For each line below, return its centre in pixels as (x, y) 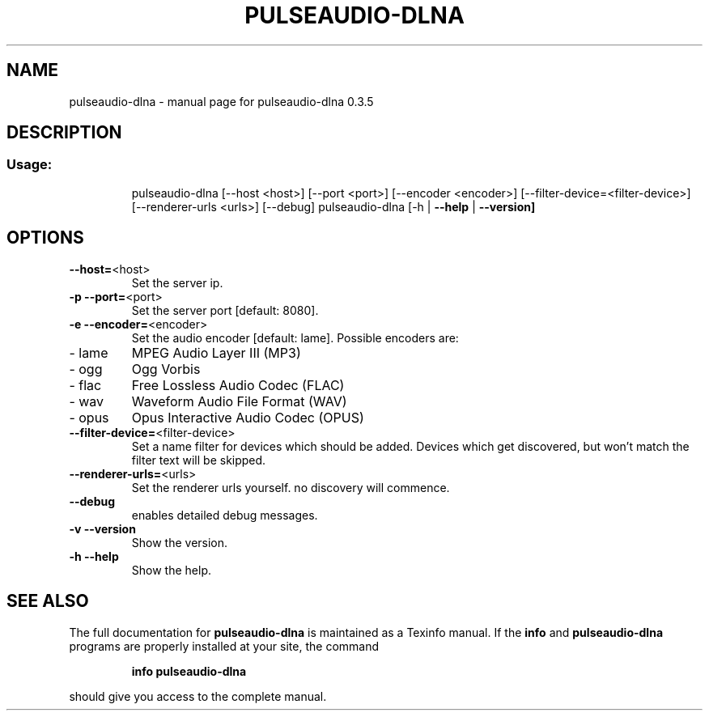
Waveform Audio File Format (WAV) (239, 401)
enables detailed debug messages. (225, 515)
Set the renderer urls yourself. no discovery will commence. (291, 487)
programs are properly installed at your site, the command (224, 646)
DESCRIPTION (64, 133)
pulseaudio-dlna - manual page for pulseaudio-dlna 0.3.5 (221, 101)
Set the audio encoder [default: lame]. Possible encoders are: (295, 337)
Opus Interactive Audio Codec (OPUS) (248, 417)
